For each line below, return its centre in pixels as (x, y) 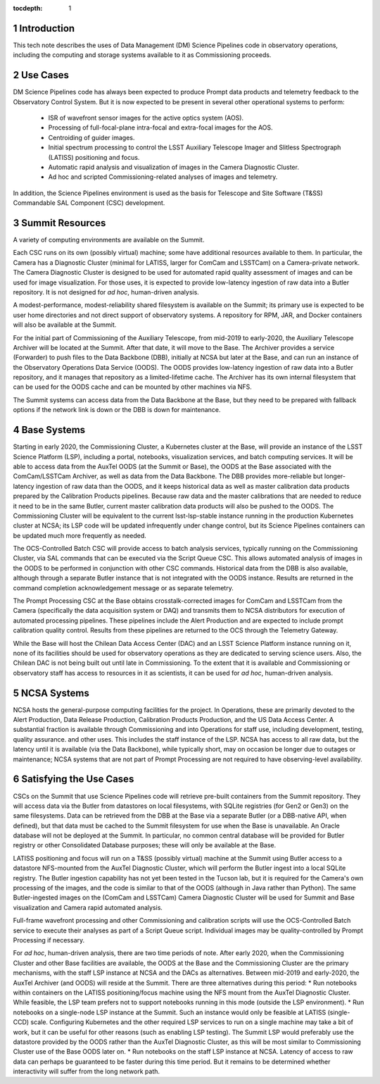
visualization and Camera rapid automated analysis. (88, 907)
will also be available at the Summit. (65, 325)
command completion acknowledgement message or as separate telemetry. (123, 587)
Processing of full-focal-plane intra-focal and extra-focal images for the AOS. (161, 127)
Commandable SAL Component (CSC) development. (89, 203)
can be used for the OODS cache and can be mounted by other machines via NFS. (133, 387)
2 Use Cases (41, 75)
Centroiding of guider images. (91, 137)
